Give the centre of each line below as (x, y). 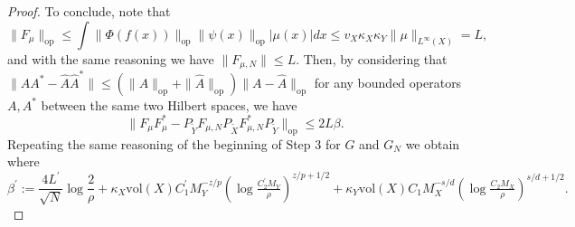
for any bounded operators (388, 82)
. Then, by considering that (372, 58)
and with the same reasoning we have (111, 58)
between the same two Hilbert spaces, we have (169, 104)
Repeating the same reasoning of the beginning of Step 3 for (174, 143)
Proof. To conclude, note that (89, 11)
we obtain (433, 143)
